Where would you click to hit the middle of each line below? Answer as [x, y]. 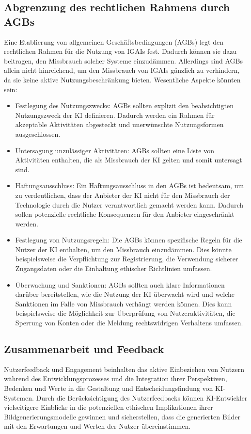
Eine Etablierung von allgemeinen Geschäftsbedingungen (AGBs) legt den [114, 41]
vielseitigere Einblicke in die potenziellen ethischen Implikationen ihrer [109, 407]
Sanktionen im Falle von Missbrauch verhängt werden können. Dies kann [124, 303]
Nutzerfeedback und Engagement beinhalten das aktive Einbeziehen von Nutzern [124, 369]
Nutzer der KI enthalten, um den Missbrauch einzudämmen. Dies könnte [123, 249]
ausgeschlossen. [38, 134]
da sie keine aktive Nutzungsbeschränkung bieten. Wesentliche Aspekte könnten [122, 79]
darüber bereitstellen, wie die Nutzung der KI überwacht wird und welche [125, 294]
